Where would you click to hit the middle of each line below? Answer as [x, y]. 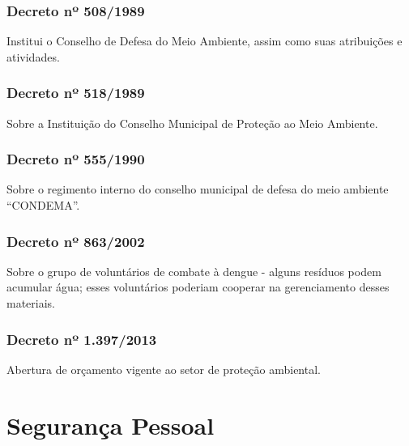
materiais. [31, 303]
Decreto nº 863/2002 [76, 241]
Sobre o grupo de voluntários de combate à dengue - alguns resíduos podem [194, 271]
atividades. [33, 56]
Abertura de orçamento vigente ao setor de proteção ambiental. [164, 369]
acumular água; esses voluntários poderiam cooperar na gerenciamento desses [198, 287]
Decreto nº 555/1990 [76, 159]
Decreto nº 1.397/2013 [82, 339]
